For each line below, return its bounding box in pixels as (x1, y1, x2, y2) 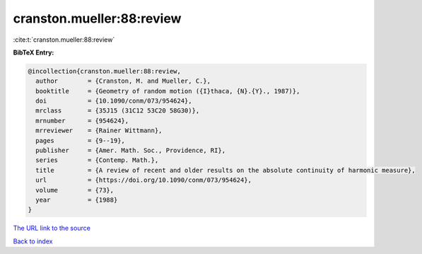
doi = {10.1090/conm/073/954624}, (35, 97, 192, 105)
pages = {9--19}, (35, 137, 125, 144)
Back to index (13, 237, 53, 246)
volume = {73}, (35, 186, 115, 194)
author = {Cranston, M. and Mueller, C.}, (35, 77, 211, 85)
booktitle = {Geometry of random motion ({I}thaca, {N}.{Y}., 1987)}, (35, 87, 300, 95)
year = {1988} (35, 196, 118, 204)
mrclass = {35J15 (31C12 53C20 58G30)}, (35, 107, 200, 115)
